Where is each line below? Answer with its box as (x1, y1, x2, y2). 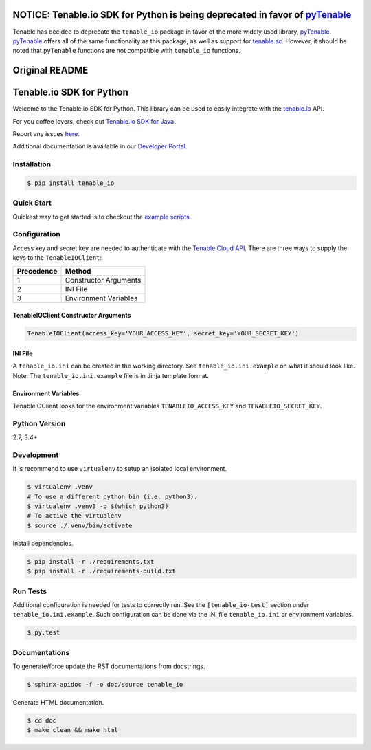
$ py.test (27, 629, 60, 637)
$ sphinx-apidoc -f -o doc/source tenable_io (27, 681, 183, 688)
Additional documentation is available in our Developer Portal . (12, 142, 188, 151)
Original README (12, 65, 89, 76)
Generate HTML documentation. (12, 698, 104, 706)
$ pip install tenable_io (27, 179, 115, 187)
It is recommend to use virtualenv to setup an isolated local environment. (12, 465, 227, 473)
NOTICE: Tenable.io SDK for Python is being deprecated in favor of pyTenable (12, 9, 352, 21)
